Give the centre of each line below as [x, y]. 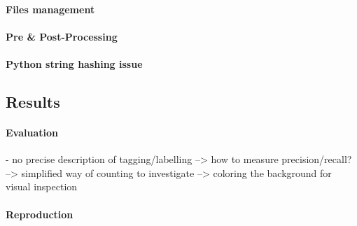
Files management [50, 9]
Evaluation [32, 132]
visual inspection [42, 186]
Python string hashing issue [74, 63]
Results [33, 101]
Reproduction [40, 214]
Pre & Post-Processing [62, 36]
